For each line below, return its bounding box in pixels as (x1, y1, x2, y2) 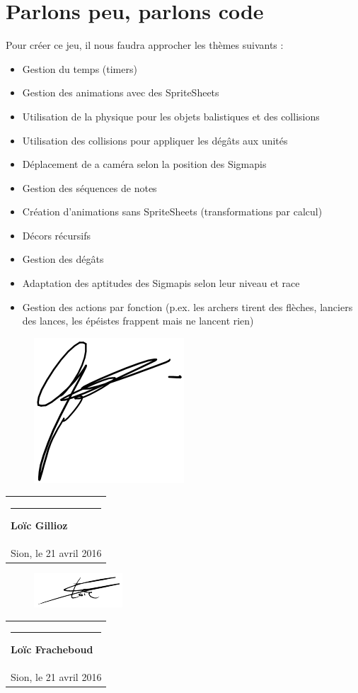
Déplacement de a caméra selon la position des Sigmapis (22, 157, 267, 171)
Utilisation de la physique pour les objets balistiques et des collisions (22, 108, 320, 123)
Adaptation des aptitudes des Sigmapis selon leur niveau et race (22, 276, 300, 291)
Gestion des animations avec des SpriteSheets (22, 85, 219, 100)
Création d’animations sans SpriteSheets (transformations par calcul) (22, 204, 323, 219)
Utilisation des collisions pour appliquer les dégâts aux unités (22, 133, 288, 147)
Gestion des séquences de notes (22, 180, 157, 195)
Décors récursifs (22, 227, 91, 242)
